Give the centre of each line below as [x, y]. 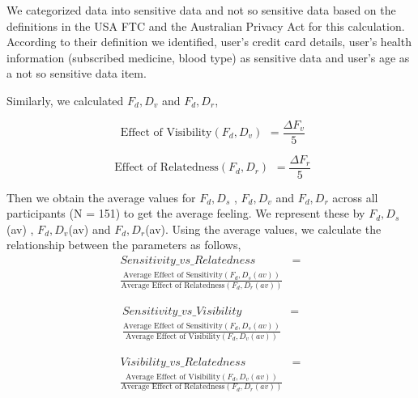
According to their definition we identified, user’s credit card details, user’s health [209, 42]
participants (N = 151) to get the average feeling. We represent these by [186, 213]
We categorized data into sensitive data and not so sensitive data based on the [201, 10]
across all [355, 197]
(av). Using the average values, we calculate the [263, 229]
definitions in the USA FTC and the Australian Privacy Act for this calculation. [206, 25]
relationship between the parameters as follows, [124, 245]
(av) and [90, 229]
